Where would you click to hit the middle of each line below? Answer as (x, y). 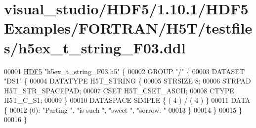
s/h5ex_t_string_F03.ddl (95, 47)
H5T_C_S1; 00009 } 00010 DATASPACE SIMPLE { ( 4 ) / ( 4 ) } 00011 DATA (127, 100)
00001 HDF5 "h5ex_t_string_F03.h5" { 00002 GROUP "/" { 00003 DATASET (124, 71)
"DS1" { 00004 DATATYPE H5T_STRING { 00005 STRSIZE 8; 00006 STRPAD (128, 81)
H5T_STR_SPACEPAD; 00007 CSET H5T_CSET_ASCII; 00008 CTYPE (119, 90)
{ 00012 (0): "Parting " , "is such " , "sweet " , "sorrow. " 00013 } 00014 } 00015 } (123, 109)
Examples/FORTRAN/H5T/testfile (128, 28)
